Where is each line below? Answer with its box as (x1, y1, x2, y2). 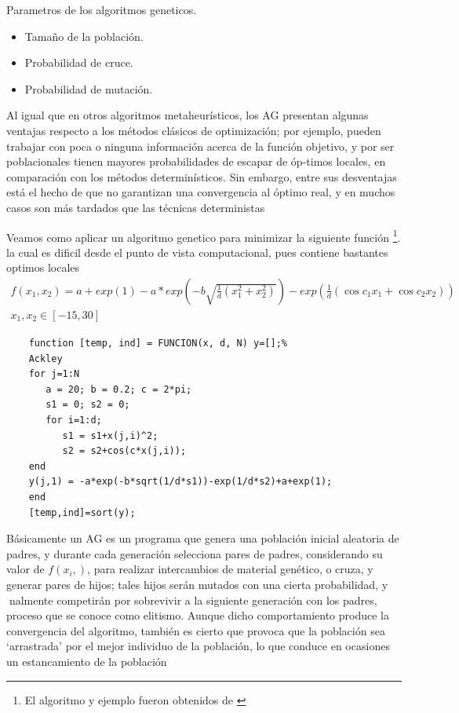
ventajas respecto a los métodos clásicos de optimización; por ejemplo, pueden (6, 122, 381, 138)
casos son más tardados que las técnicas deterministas (6, 199, 265, 215)
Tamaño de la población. (24, 27, 144, 44)
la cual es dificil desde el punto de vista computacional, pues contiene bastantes (6, 243, 388, 260)
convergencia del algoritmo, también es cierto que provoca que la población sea (6, 622, 385, 638)
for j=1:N (28, 368, 80, 380)
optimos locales (6, 259, 80, 276)
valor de (6, 561, 45, 577)
